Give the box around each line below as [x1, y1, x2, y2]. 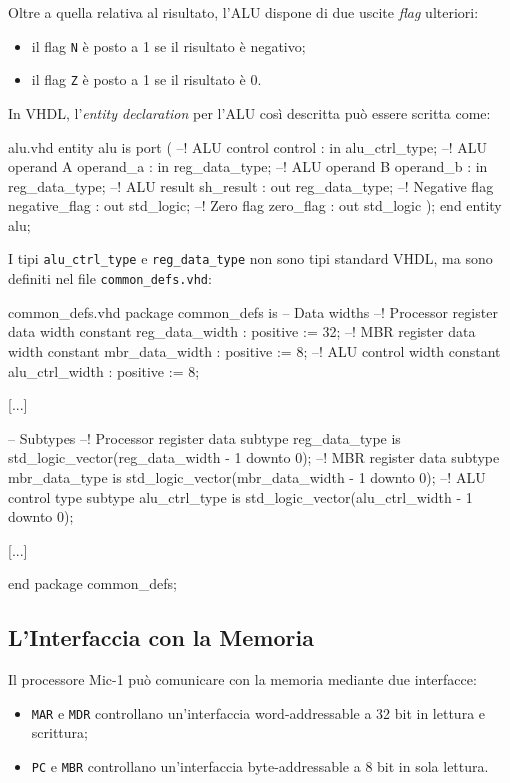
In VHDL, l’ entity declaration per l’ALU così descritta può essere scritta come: [8, 102, 491, 123]
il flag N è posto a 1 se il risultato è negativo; [31, 35, 306, 56]
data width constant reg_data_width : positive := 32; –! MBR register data [8, 321, 476, 342]
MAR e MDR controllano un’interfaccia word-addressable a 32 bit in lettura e [31, 702, 486, 723]
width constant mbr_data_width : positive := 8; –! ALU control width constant [8, 340, 501, 361]
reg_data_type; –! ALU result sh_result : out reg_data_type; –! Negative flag [8, 175, 494, 196]
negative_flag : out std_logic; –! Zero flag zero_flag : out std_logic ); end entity [8, 195, 502, 216]
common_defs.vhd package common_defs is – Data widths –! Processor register [8, 301, 498, 322]
